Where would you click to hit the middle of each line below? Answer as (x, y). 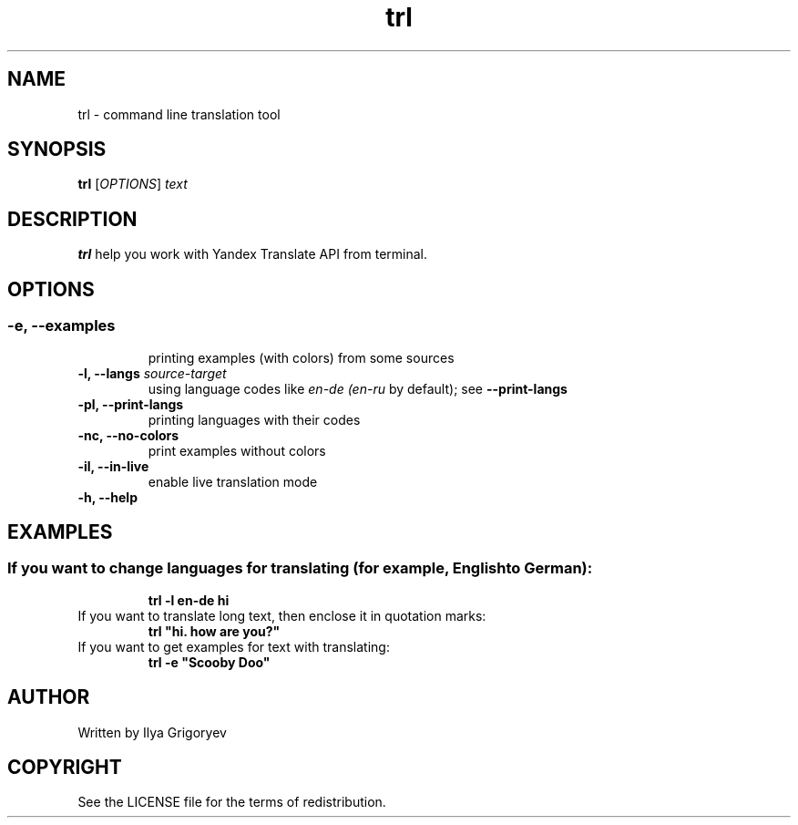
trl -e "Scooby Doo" (209, 662)
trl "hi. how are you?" (214, 631)
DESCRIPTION (72, 219)
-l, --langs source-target (152, 373)
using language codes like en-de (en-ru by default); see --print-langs (358, 388)
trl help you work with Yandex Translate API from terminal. (252, 254)
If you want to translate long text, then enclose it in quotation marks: (282, 615)
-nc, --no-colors (128, 435)
